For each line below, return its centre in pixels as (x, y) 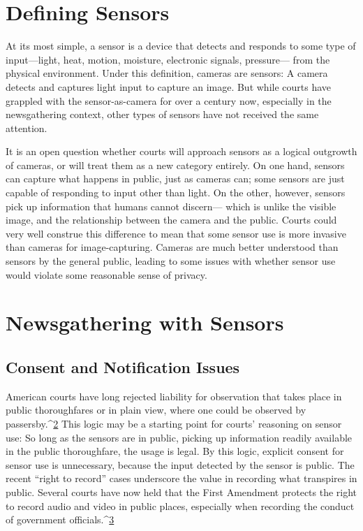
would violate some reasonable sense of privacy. (106, 274)
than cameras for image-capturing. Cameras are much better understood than (172, 247)
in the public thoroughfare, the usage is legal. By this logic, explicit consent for (175, 451)
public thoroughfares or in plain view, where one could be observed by (156, 410)
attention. (27, 128)
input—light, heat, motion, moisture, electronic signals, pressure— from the (168, 59)
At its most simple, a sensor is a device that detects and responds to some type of (181, 46)
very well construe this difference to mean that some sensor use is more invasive (176, 233)
